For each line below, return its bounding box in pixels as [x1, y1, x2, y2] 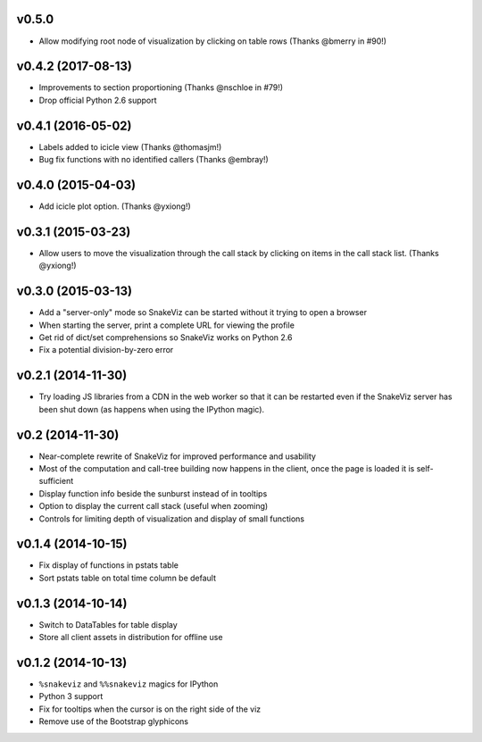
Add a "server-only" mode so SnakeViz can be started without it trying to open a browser [38, 307, 368, 318]
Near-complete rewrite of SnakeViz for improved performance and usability [38, 451, 317, 462]
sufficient [38, 476, 74, 487]
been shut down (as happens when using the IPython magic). [38, 404, 265, 414]
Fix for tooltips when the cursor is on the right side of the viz [38, 704, 262, 714]
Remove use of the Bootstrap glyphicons [38, 716, 189, 727]
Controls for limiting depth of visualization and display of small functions [38, 513, 305, 524]
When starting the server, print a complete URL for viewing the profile [38, 320, 295, 330]
